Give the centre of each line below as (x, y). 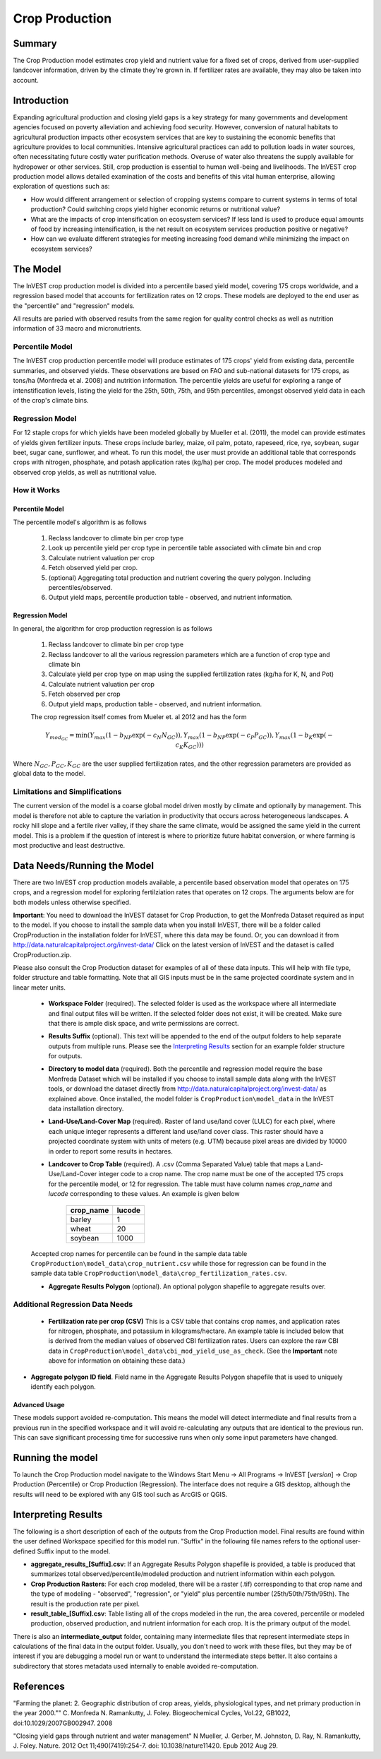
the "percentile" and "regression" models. (74, 306)
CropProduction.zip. (42, 954)
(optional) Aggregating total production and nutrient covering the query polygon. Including (180, 578)
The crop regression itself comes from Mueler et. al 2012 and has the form (139, 716)
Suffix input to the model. (74, 1551)
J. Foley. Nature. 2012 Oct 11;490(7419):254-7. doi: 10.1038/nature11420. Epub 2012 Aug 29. (146, 1746)
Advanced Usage (39, 1405)
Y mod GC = (60, 736)
